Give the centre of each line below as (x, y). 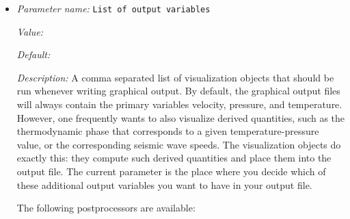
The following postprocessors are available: (106, 208)
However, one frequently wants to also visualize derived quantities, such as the (181, 117)
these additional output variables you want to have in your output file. (164, 184)
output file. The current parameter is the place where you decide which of (171, 171)
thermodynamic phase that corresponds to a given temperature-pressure (168, 131)
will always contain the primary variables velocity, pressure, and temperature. (179, 104)
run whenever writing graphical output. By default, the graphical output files (178, 91)
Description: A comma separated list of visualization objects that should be (175, 77)
